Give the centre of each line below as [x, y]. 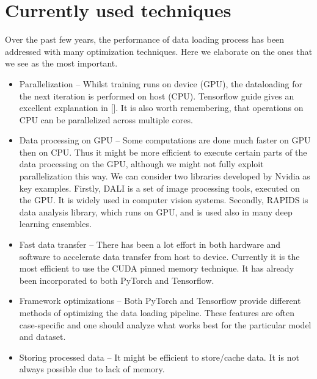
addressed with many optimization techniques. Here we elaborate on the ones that [159, 51]
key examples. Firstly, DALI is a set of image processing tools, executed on [159, 188]
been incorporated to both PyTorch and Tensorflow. [117, 280]
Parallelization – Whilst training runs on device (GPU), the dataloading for [161, 83]
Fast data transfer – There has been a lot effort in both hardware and [150, 244]
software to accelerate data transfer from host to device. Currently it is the [159, 256]
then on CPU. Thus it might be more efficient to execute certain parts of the [163, 152]
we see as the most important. [61, 63]
